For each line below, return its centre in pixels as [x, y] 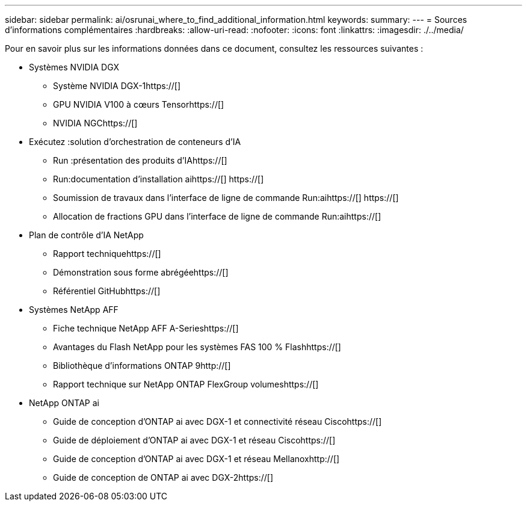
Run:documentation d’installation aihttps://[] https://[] [159, 179]
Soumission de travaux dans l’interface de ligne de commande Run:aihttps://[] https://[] [226, 198]
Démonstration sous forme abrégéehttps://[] [141, 272]
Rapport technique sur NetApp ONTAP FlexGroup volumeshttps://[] [186, 384]
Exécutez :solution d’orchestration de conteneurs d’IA [135, 142]
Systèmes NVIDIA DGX [74, 67]
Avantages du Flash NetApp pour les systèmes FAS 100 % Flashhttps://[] [197, 347]
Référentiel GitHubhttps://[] [107, 291]
